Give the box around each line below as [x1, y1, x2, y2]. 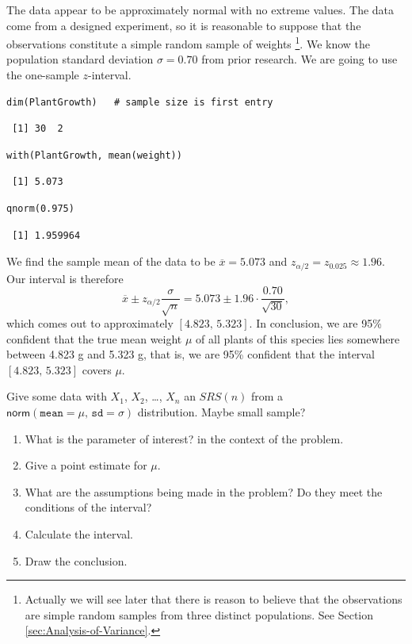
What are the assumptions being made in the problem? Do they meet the [25, 483, 383, 500]
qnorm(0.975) [6, 203, 74, 214]
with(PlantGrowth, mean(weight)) [6, 149, 182, 161]
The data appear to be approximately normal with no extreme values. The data [6, 2, 395, 17]
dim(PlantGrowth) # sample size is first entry [6, 96, 273, 108]
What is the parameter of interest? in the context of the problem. [25, 430, 344, 447]
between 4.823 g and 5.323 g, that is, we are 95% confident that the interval [6, 346, 375, 362]
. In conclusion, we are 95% [249, 315, 382, 332]
